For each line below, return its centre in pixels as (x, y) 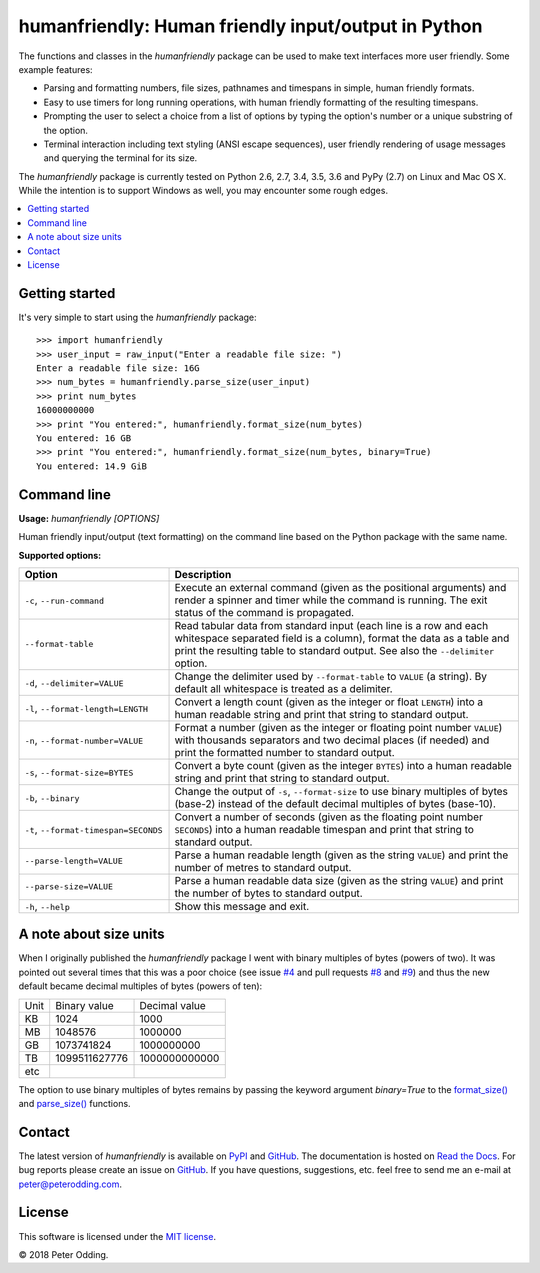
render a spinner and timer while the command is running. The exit (331, 600)
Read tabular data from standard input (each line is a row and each (331, 625)
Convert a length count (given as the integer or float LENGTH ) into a (329, 702)
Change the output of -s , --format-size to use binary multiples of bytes (341, 791)
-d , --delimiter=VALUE (74, 682)
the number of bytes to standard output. (269, 893)
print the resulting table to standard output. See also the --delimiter (334, 650)
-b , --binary (52, 797)
